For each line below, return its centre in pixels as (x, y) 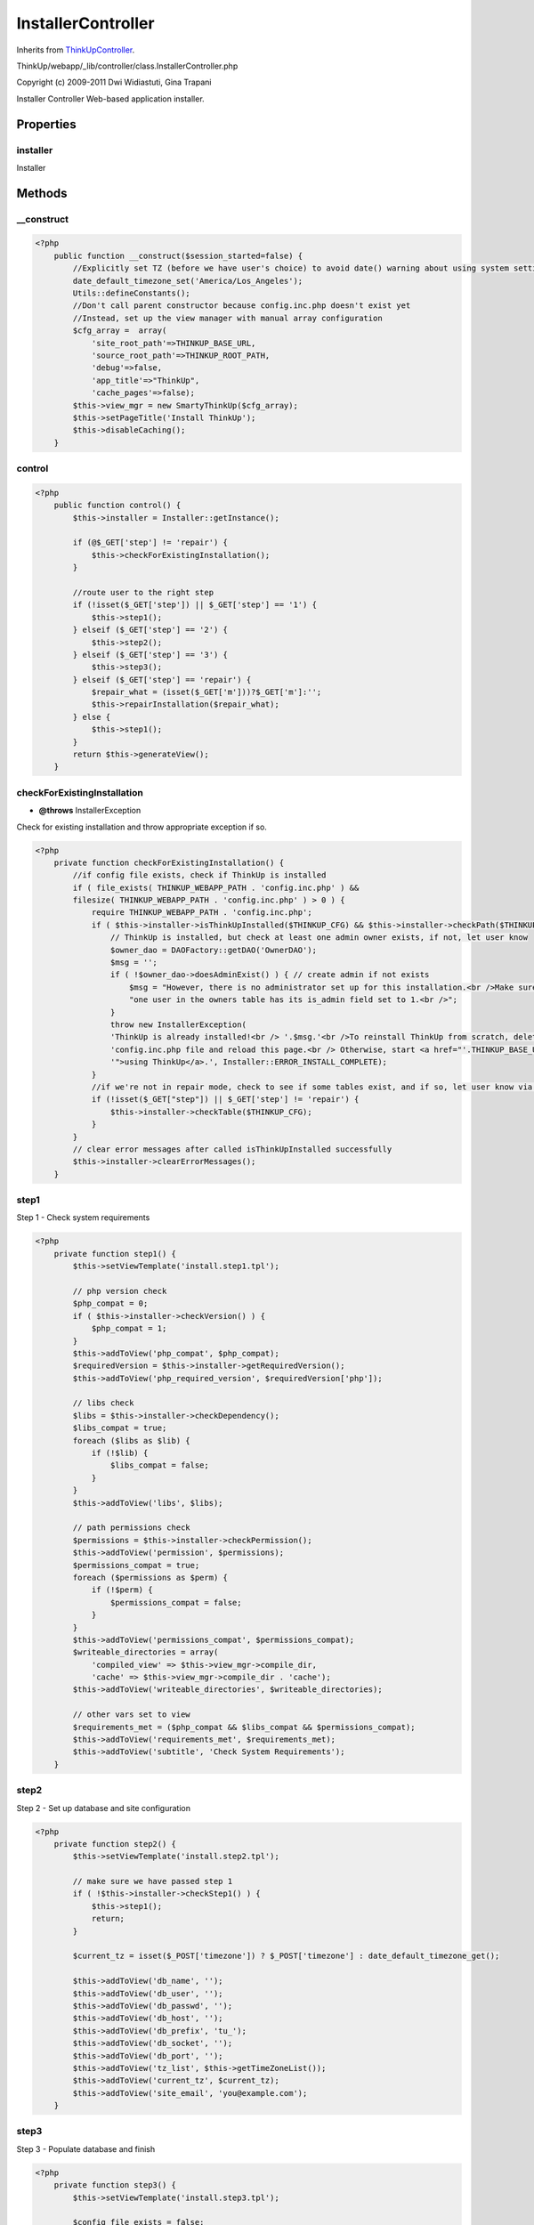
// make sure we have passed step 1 (153, 1881)
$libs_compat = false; (159, 1465)
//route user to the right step (143, 592)
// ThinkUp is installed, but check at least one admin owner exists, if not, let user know (319, 938)
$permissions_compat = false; (176, 1602)
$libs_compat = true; (120, 1428)
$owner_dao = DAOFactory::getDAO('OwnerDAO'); (214, 950)
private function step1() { (115, 1254)
